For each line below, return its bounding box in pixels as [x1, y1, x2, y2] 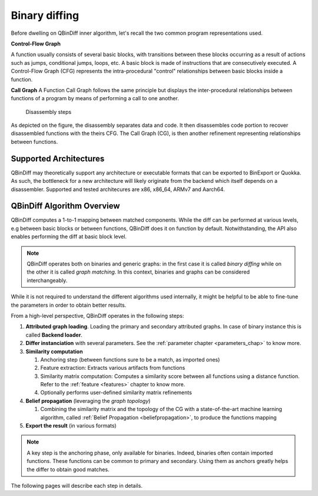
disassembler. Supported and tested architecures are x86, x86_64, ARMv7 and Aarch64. [11, 186, 225, 193]
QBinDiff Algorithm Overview [11, 201, 120, 211]
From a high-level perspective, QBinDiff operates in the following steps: [11, 312, 184, 319]
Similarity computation [25, 348, 83, 355]
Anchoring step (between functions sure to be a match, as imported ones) [40, 356, 220, 363]
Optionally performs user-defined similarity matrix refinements [40, 389, 193, 396]
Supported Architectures [11, 153, 105, 163]
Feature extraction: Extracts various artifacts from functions [40, 364, 185, 372]
